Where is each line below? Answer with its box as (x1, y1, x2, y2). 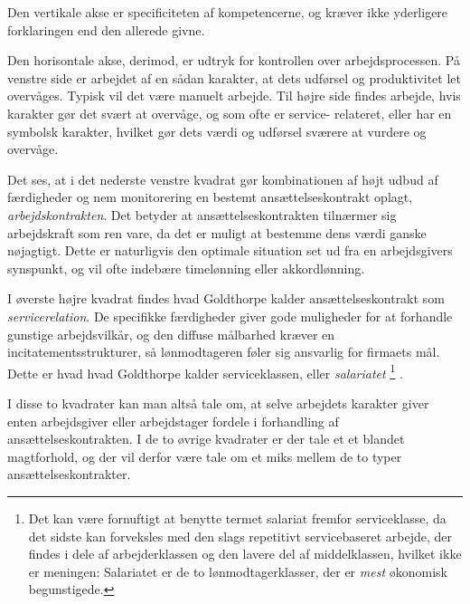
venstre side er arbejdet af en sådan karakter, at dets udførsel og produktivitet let (7, 68, 461, 87)
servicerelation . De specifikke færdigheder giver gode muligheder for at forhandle (7, 306, 453, 325)
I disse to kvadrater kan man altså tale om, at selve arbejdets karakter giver (7, 393, 429, 412)
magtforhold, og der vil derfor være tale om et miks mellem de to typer (7, 446, 402, 465)
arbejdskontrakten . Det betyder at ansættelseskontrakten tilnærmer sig (7, 205, 397, 224)
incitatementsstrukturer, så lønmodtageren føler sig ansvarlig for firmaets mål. (7, 342, 440, 361)
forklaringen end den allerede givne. (7, 20, 205, 39)
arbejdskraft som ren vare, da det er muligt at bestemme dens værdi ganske (7, 223, 427, 242)
